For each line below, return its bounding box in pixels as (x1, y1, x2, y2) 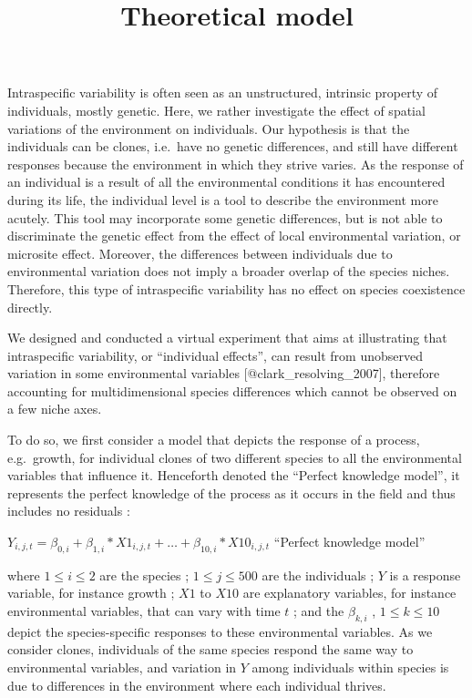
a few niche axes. (7, 399, 102, 418)
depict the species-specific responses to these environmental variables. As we (7, 621, 433, 641)
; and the (293, 601, 344, 621)
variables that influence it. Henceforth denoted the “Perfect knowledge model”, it (7, 466, 460, 485)
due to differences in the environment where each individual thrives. (7, 675, 386, 694)
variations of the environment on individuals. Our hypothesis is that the (7, 118, 410, 138)
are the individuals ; (262, 565, 375, 584)
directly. (7, 297, 53, 316)
